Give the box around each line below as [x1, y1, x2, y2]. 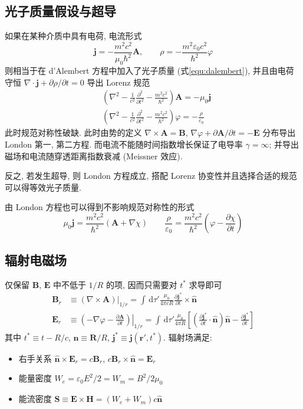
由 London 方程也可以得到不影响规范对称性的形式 [5, 201, 195, 213]
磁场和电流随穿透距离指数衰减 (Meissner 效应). [5, 149, 183, 162]
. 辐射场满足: [163, 331, 212, 343]
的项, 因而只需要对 [106, 278, 177, 290]
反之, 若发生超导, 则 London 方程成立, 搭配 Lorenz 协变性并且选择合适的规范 [5, 169, 297, 182]
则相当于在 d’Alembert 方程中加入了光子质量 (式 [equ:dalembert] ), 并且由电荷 [5, 64, 294, 77]
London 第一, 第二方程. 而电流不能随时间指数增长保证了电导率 [5, 138, 243, 150]
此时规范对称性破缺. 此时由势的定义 [5, 126, 142, 139]
